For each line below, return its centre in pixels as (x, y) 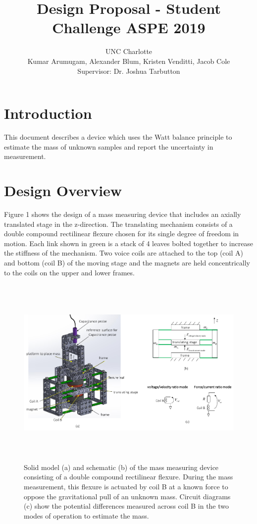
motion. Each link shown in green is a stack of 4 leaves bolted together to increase (129, 243)
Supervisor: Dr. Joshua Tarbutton (129, 71)
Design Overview (63, 190)
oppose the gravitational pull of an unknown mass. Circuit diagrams (127, 496)
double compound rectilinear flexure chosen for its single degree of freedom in (122, 234)
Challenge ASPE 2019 (129, 27)
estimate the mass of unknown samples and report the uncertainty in (109, 146)
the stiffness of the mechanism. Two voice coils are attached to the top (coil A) (124, 253)
